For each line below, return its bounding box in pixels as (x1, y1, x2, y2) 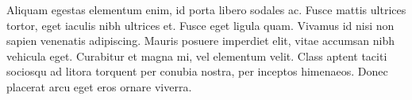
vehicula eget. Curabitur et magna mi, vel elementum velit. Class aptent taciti (6, 47, 387, 64)
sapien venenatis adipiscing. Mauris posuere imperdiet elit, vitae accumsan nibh (6, 32, 395, 49)
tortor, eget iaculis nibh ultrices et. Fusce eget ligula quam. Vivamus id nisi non (6, 17, 395, 33)
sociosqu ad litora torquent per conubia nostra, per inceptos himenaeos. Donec (6, 63, 388, 80)
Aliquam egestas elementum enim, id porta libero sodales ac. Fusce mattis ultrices (6, 2, 406, 17)
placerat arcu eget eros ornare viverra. (6, 78, 192, 94)
